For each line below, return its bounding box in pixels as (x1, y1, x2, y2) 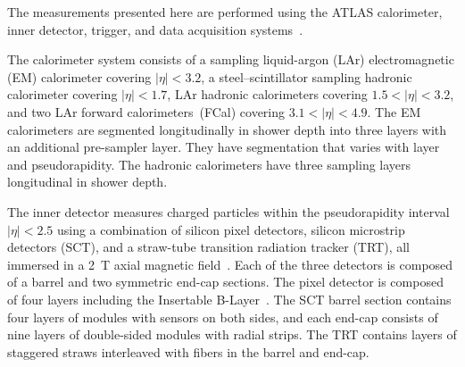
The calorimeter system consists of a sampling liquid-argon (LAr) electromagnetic (7, 50, 454, 69)
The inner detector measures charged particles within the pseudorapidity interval (7, 202, 450, 221)
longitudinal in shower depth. (7, 172, 168, 191)
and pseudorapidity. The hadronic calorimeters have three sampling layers (7, 154, 411, 173)
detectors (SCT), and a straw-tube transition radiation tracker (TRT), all (7, 238, 411, 256)
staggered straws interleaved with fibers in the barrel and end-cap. (7, 342, 370, 361)
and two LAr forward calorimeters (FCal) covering (7, 102, 286, 121)
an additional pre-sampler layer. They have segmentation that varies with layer (7, 138, 440, 156)
